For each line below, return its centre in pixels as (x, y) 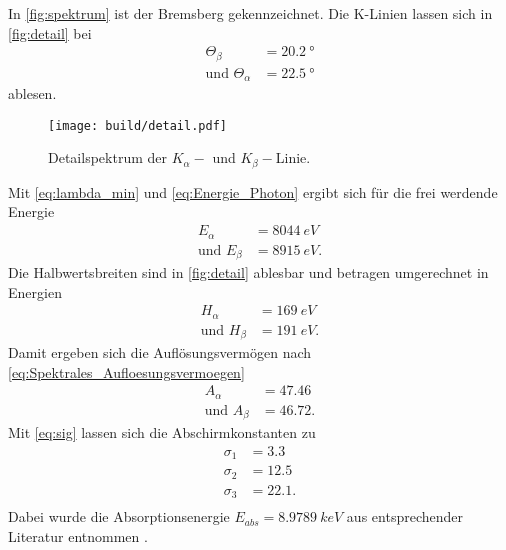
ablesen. (32, 93)
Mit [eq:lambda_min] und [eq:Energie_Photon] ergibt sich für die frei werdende (253, 191)
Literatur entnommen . (78, 536)
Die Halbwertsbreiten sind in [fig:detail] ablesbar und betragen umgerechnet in (248, 272)
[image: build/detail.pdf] (137, 125)
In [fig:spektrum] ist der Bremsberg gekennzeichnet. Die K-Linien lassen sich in (250, 13)
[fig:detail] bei (50, 32)
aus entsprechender (404, 516)
